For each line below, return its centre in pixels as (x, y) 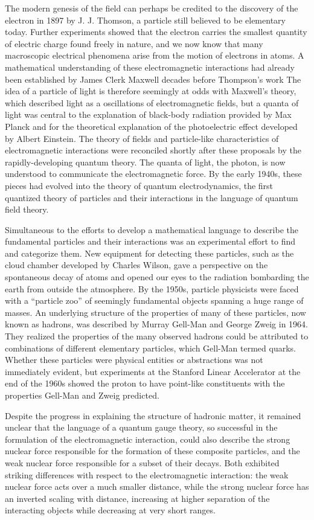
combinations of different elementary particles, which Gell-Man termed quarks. (150, 348)
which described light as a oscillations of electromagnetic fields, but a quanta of (152, 102)
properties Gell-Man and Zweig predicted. (82, 395)
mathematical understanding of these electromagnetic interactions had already (150, 67)
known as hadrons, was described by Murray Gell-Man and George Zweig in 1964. (156, 324)
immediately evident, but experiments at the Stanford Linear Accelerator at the (153, 371)
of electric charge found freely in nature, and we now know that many (134, 43)
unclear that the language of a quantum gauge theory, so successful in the (141, 427)
